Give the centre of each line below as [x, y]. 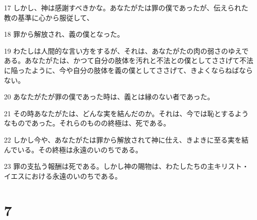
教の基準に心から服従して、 [49, 17]
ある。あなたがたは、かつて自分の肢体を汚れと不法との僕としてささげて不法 [129, 60]
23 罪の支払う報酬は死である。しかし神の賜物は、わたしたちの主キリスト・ [127, 166]
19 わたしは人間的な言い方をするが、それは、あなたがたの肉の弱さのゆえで [126, 50]
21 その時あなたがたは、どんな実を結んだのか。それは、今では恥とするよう [126, 113]
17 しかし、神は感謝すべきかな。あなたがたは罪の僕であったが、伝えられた [126, 7]
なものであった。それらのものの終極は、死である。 [87, 123]
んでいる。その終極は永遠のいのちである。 [73, 149]
